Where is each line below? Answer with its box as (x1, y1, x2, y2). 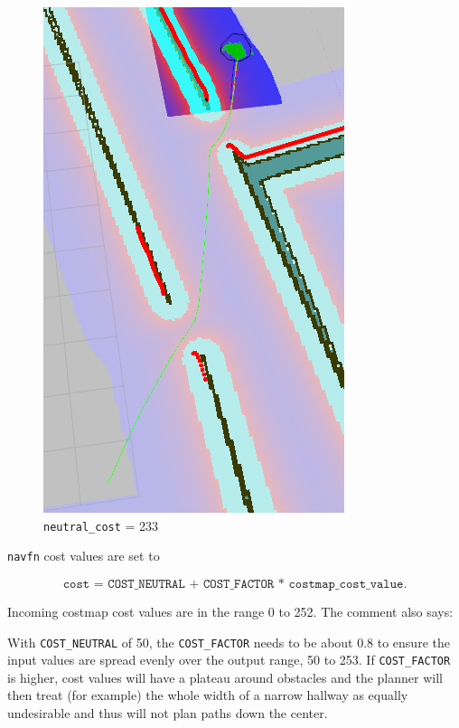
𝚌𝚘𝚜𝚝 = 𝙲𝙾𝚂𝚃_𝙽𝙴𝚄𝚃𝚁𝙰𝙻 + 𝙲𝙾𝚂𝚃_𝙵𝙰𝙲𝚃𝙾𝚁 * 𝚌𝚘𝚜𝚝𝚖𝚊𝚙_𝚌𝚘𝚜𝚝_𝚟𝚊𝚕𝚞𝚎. (62, 577, 407, 591)
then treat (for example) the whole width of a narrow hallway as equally (7, 685, 408, 704)
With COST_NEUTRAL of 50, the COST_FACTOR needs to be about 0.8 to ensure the (7, 632, 450, 651)
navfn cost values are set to (7, 546, 160, 565)
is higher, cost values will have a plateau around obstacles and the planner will (7, 667, 443, 686)
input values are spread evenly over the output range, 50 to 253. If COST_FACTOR (7, 650, 451, 669)
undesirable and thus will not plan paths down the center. (7, 704, 328, 722)
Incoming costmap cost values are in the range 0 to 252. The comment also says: (7, 601, 454, 620)
